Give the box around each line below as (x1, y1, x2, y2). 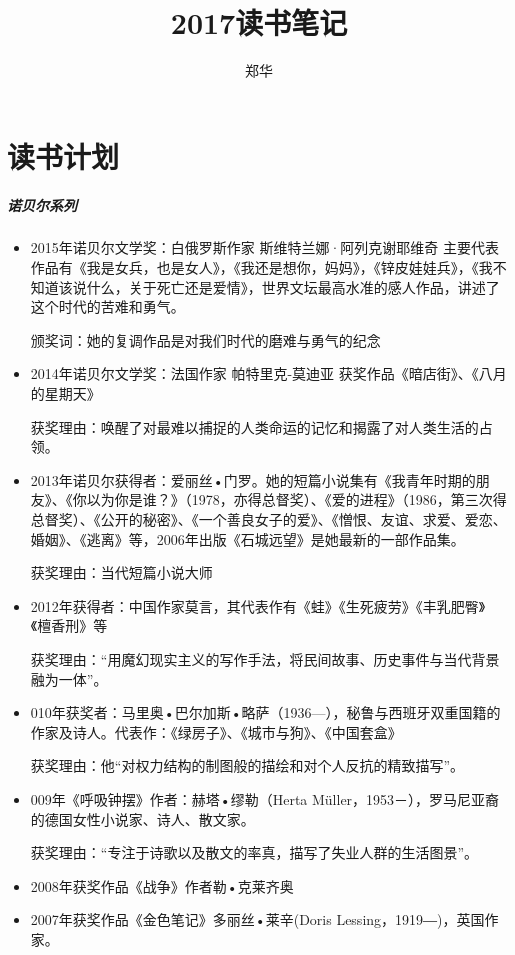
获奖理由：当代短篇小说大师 (30, 562, 213, 583)
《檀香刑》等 (30, 615, 108, 636)
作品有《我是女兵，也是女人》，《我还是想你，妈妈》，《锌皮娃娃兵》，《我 (30, 257, 493, 278)
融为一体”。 (30, 668, 108, 689)
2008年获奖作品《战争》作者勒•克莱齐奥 (30, 875, 294, 896)
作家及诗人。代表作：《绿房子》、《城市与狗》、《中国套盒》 (30, 721, 402, 742)
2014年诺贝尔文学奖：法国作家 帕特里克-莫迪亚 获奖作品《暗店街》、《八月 (30, 363, 507, 384)
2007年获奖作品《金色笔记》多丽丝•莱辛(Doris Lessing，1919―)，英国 (30, 909, 485, 930)
